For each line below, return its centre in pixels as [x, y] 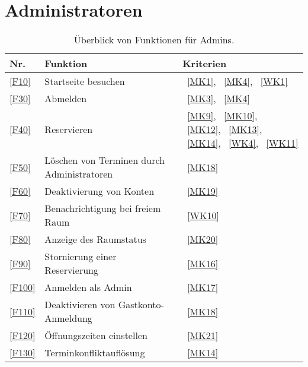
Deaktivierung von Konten [100, 191]
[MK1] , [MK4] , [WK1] [238, 81]
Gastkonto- [141, 305]
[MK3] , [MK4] [219, 99]
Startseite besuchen [85, 81]
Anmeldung [68, 318]
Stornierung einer [81, 257]
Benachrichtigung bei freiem [103, 208]
